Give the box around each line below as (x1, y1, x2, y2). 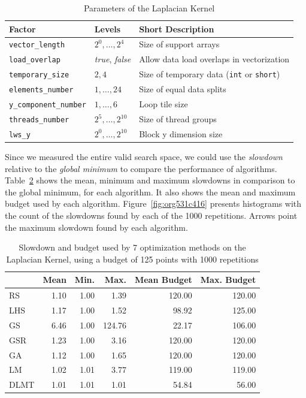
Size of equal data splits (139, 83, 226, 95)
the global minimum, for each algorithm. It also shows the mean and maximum (5, 185, 296, 198)
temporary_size (9, 71, 69, 80)
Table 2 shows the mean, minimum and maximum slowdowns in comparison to (5, 174, 295, 186)
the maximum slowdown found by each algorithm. (5, 221, 188, 233)
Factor (9, 22, 36, 35)
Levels (94, 22, 121, 35)
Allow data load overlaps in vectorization (139, 53, 290, 65)
